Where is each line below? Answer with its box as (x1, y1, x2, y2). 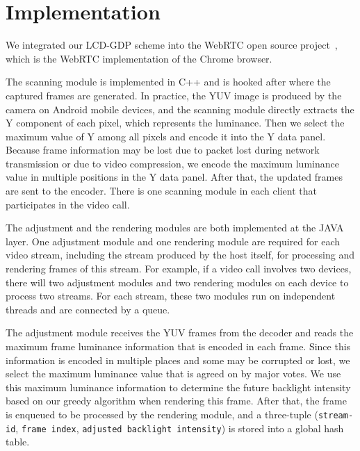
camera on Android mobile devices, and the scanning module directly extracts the (6, 101, 354, 116)
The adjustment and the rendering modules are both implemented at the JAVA (6, 220, 344, 235)
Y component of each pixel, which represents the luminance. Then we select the (6, 115, 345, 130)
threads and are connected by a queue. (6, 302, 170, 316)
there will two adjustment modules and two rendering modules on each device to (6, 274, 349, 289)
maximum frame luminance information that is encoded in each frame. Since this (6, 339, 351, 353)
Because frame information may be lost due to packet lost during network (6, 142, 320, 157)
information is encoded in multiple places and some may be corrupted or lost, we (6, 352, 350, 367)
